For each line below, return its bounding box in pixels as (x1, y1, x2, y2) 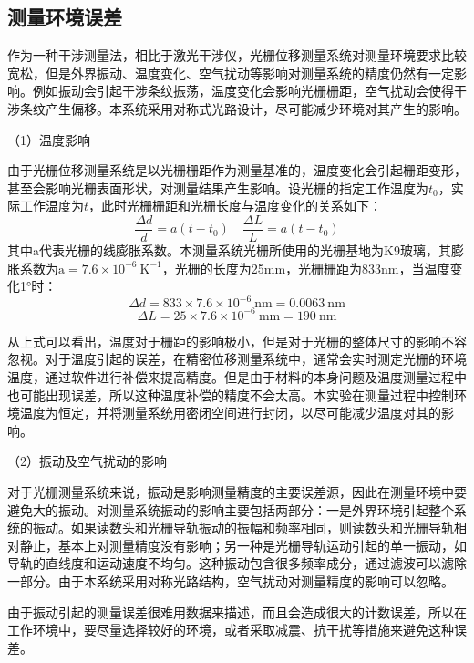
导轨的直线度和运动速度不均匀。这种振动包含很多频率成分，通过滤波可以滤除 (7, 554, 467, 573)
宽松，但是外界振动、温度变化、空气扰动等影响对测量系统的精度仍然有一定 (7, 63, 454, 82)
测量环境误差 (7, 3, 122, 31)
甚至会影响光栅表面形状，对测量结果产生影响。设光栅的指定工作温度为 (7, 178, 428, 197)
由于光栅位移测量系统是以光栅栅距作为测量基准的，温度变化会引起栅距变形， (7, 161, 467, 180)
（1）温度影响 (7, 129, 90, 149)
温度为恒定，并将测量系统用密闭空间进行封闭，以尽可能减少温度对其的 (19, 403, 441, 422)
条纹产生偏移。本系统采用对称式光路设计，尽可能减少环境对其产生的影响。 (19, 98, 467, 118)
